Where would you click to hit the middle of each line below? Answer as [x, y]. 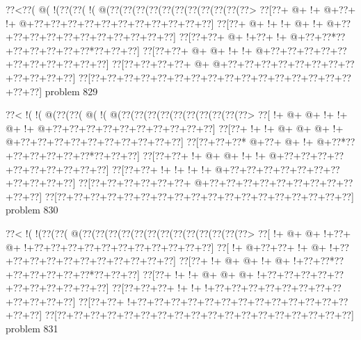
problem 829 [71, 91]
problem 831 [32, 329]
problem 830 [32, 210]
